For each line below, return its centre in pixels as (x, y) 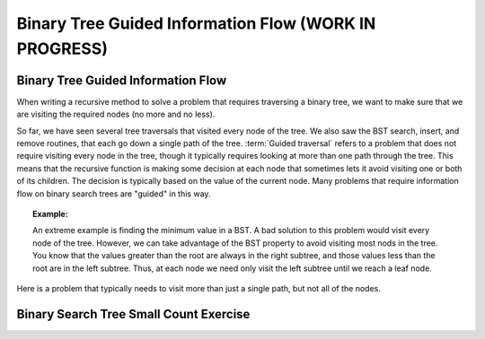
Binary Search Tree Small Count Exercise (133, 314)
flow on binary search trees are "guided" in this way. (114, 194)
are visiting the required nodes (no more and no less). (116, 114)
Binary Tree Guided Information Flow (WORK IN (196, 23)
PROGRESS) (62, 48)
